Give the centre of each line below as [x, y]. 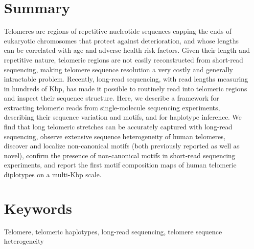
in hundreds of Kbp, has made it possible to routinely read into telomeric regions [126, 88]
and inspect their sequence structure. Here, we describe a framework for [112, 98]
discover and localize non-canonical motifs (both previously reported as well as [122, 146]
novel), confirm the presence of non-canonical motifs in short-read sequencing [120, 155]
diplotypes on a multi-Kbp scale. [53, 175]
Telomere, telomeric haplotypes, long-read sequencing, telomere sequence [113, 231]
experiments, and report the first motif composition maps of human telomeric [120, 165]
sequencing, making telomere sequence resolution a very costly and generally [118, 69]
